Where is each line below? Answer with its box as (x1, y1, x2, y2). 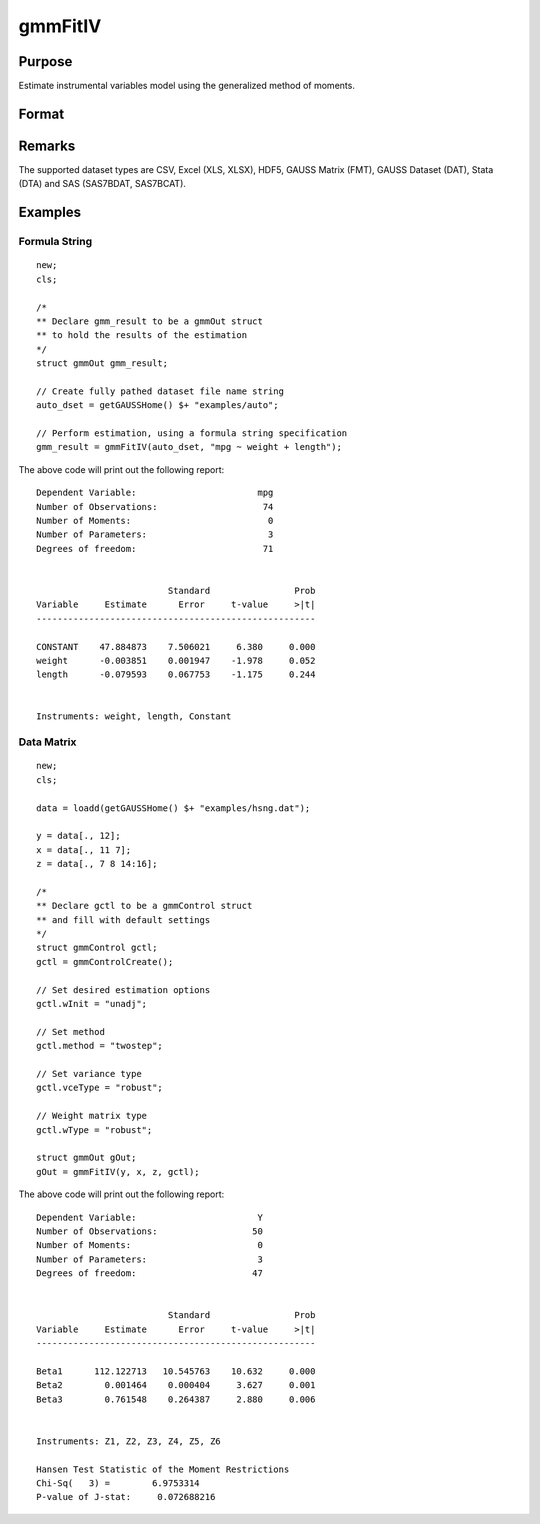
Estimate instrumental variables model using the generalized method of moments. (18, 80, 355, 92)
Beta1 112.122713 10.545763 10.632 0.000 (36, 1365, 316, 1377)
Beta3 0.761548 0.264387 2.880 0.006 (36, 1393, 316, 1405)
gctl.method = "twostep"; (36, 1040, 164, 1052)
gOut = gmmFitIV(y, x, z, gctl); (36, 1166, 200, 1177)
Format (18, 105, 65, 122)
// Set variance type (36, 1068, 142, 1079)
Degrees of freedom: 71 (36, 543, 274, 554)
